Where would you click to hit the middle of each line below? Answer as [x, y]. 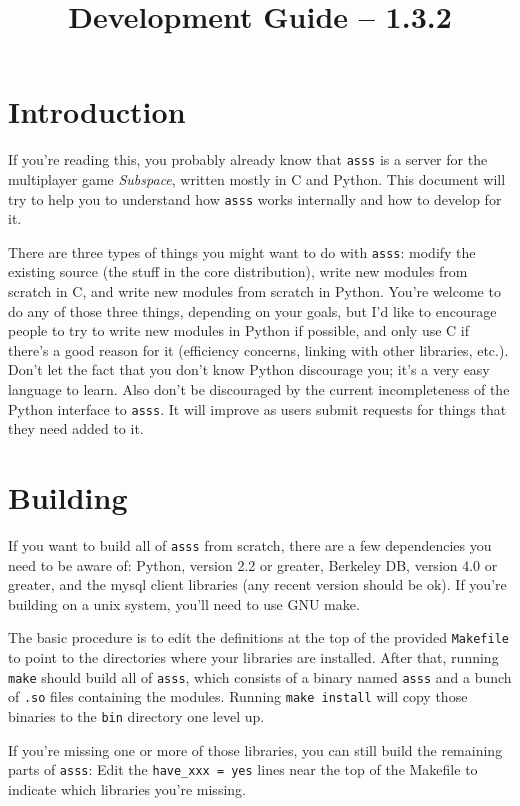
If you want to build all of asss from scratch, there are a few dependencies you [250, 545]
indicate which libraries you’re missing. [127, 788]
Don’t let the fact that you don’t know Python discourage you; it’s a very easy [249, 369]
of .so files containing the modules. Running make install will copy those [238, 696]
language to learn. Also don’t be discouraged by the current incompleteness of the [259, 389]
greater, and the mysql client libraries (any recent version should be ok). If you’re [257, 584]
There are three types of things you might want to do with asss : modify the [242, 251]
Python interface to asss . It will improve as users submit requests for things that [257, 408]
